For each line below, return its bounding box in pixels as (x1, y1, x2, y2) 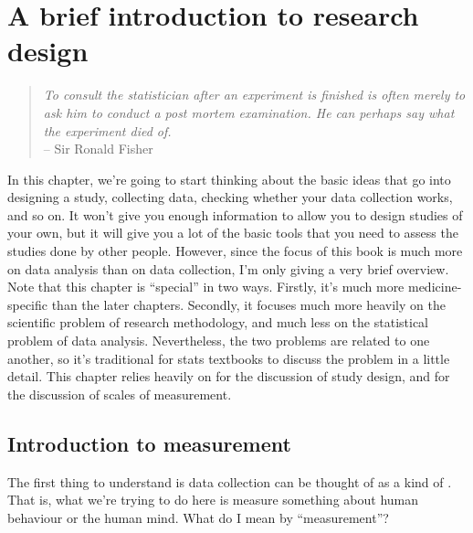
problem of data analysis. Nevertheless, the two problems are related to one (7, 331, 430, 350)
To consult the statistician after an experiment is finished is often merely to (43, 85, 466, 104)
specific (7, 294, 48, 314)
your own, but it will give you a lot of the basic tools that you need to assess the (7, 223, 458, 242)
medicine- (407, 277, 462, 296)
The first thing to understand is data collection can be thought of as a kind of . (7, 472, 452, 491)
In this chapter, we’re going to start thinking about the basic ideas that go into (7, 169, 451, 188)
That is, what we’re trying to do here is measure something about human (7, 490, 419, 509)
